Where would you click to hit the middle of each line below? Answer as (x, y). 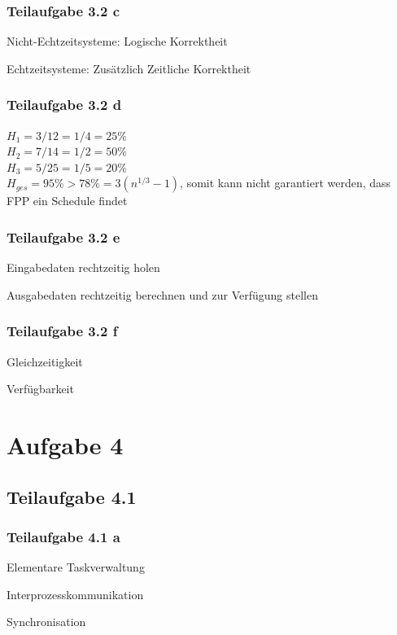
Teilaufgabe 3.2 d (64, 105)
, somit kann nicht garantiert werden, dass (286, 183)
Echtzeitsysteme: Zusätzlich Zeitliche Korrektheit (129, 68)
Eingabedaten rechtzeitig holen (83, 267)
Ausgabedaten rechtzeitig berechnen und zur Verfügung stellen (162, 294)
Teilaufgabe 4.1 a (63, 536)
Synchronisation (46, 622)
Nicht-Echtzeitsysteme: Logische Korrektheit (117, 41)
